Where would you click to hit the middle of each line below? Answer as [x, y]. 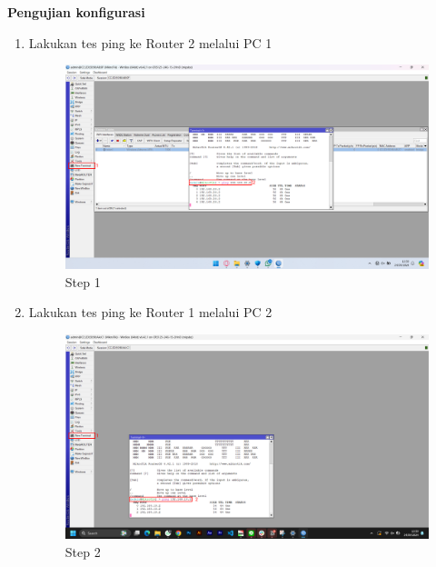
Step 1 [83, 281]
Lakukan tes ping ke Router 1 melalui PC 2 [150, 312]
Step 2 [83, 551]
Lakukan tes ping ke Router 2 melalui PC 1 [150, 42]
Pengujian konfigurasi [76, 12]
